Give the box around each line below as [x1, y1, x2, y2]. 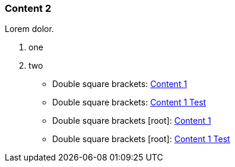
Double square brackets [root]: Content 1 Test [52, 134, 230, 144]
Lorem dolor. [5, 24, 54, 34]
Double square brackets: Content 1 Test [52, 97, 207, 108]
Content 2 [5, 2, 52, 14]
